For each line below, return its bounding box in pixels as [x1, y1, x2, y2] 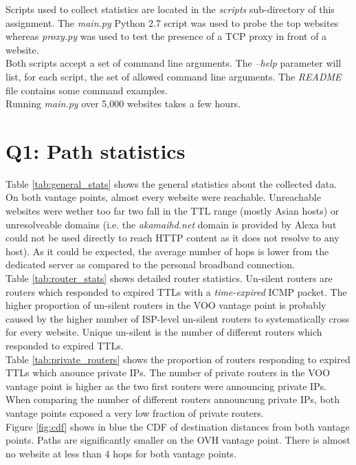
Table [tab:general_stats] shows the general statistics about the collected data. [5, 176, 337, 191]
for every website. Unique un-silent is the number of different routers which [5, 325, 322, 339]
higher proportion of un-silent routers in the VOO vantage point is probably [5, 298, 326, 312]
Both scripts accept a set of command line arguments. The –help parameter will [5, 56, 342, 70]
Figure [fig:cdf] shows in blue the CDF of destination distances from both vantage [5, 419, 350, 433]
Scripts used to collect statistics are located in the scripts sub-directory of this [5, 2, 335, 16]
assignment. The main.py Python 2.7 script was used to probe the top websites [5, 15, 339, 30]
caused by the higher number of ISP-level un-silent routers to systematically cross [5, 311, 350, 325]
